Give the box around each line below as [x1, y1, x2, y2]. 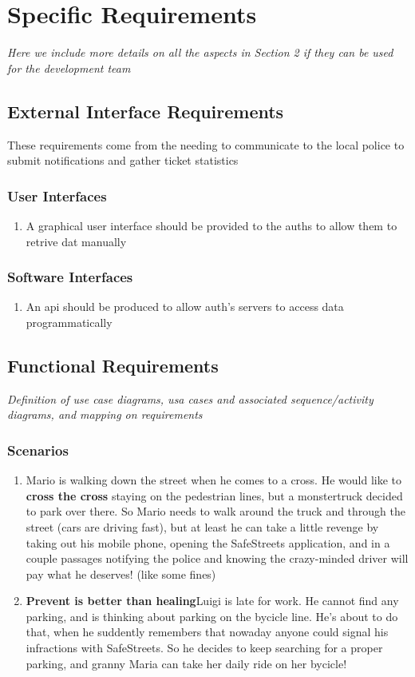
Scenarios [7, 440, 69, 460]
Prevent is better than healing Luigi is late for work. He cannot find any [26, 592, 399, 609]
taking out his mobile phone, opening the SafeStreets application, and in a [26, 534, 390, 551]
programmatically [26, 313, 113, 330]
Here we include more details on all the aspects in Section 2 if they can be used [7, 44, 393, 61]
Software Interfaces [7, 267, 133, 287]
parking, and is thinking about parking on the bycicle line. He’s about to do [26, 607, 398, 624]
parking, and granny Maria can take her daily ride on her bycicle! [26, 655, 347, 671]
